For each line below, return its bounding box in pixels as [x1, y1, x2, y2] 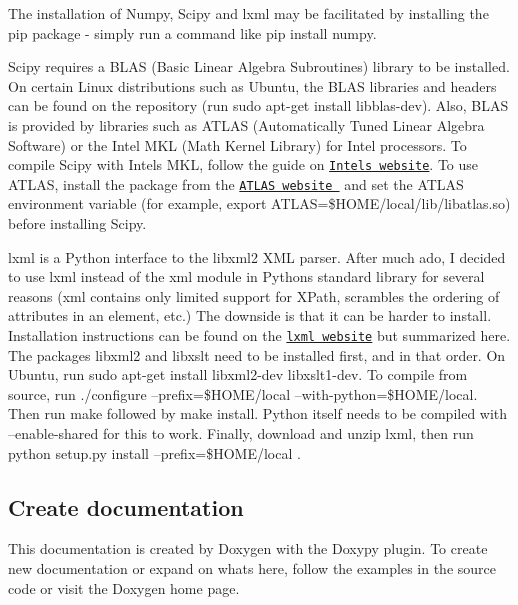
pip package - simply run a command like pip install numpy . [8, 22, 377, 43]
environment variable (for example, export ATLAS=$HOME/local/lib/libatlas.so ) [8, 193, 511, 214]
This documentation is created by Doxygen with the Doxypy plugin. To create [8, 538, 488, 559]
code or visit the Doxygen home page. [8, 577, 240, 598]
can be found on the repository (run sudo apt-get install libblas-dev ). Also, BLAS [8, 95, 509, 116]
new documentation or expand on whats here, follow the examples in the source [8, 558, 496, 579]
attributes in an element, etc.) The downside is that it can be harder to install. [8, 305, 492, 326]
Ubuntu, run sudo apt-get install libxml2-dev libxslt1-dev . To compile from [8, 364, 468, 385]
